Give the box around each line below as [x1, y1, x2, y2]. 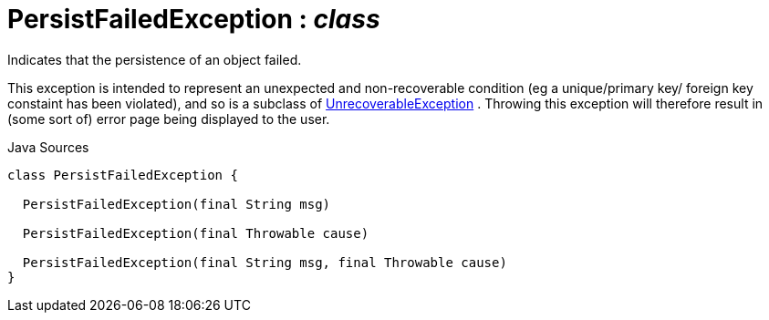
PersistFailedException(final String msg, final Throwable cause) [22, 254, 507, 270]
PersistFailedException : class [7, 4, 380, 35]
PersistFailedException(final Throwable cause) [22, 225, 369, 241]
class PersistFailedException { [7, 167, 238, 182]
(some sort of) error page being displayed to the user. [7, 110, 330, 127]
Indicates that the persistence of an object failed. [7, 51, 302, 67]
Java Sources [7, 139, 89, 155]
